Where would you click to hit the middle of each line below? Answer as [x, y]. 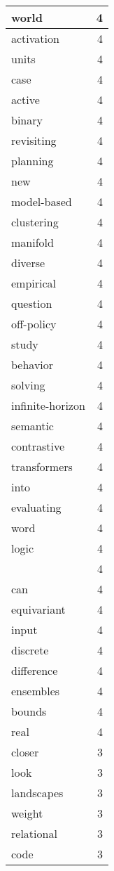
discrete [30, 650]
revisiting [34, 140]
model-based [42, 201]
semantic [33, 426]
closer [25, 752]
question [32, 303]
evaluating [36, 507]
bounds [29, 711]
